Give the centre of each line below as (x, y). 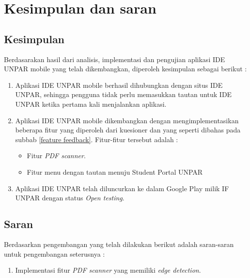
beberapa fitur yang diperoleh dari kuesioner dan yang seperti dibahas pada (128, 130)
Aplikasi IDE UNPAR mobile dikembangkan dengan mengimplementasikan (127, 120)
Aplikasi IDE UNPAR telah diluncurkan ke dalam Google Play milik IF (122, 188)
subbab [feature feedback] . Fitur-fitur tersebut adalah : (97, 139)
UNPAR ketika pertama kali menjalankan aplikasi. (91, 104)
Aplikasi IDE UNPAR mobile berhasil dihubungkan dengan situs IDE (119, 85)
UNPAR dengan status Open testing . (70, 198)
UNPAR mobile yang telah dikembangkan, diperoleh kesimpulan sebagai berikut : (125, 69)
